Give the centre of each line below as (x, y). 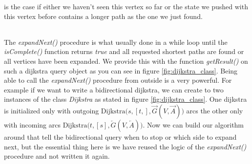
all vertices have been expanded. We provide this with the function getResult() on (126, 61)
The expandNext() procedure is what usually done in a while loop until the (116, 42)
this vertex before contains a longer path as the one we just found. (103, 16)
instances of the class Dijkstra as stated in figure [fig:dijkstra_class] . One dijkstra (126, 99)
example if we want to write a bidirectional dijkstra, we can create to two (114, 89)
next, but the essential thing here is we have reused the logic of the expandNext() (125, 146)
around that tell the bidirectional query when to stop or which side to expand (120, 137)
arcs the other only (215, 110)
